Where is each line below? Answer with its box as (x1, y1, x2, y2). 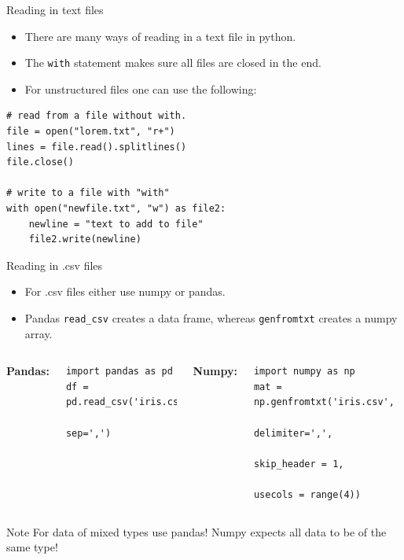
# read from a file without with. (6, 110, 187, 122)
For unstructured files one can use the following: (24, 80, 257, 97)
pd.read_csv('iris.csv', (65, 396, 196, 408)
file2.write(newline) (28, 234, 141, 245)
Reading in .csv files (6, 256, 103, 273)
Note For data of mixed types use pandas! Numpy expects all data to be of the (6, 523, 387, 540)
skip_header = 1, (253, 458, 344, 470)
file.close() (6, 157, 74, 168)
